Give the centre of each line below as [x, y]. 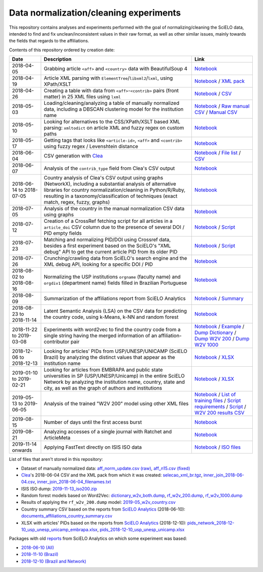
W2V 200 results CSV [219, 413]
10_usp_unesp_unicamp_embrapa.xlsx [59, 530]
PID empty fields [63, 233]
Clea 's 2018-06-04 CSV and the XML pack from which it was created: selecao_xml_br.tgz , [112, 475]
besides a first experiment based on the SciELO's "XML [108, 246]
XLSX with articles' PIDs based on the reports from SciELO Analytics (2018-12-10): [104, 523]
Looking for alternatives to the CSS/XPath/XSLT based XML [112, 122]
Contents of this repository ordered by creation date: [62, 50]
